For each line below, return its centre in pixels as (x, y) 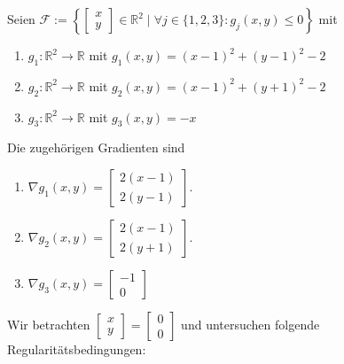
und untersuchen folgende (250, 324)
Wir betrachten (49, 324)
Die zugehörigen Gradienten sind (96, 147)
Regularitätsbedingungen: (77, 349)
